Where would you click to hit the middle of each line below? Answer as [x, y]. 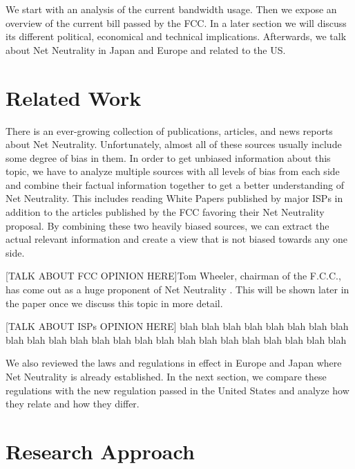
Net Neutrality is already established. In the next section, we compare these [166, 376]
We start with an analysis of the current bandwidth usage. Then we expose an [171, 9]
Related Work [74, 97]
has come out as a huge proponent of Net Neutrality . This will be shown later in [177, 289]
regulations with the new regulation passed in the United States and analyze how [177, 390]
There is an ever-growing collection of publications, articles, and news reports [169, 130]
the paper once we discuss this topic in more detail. [114, 303]
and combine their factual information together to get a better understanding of [175, 184]
